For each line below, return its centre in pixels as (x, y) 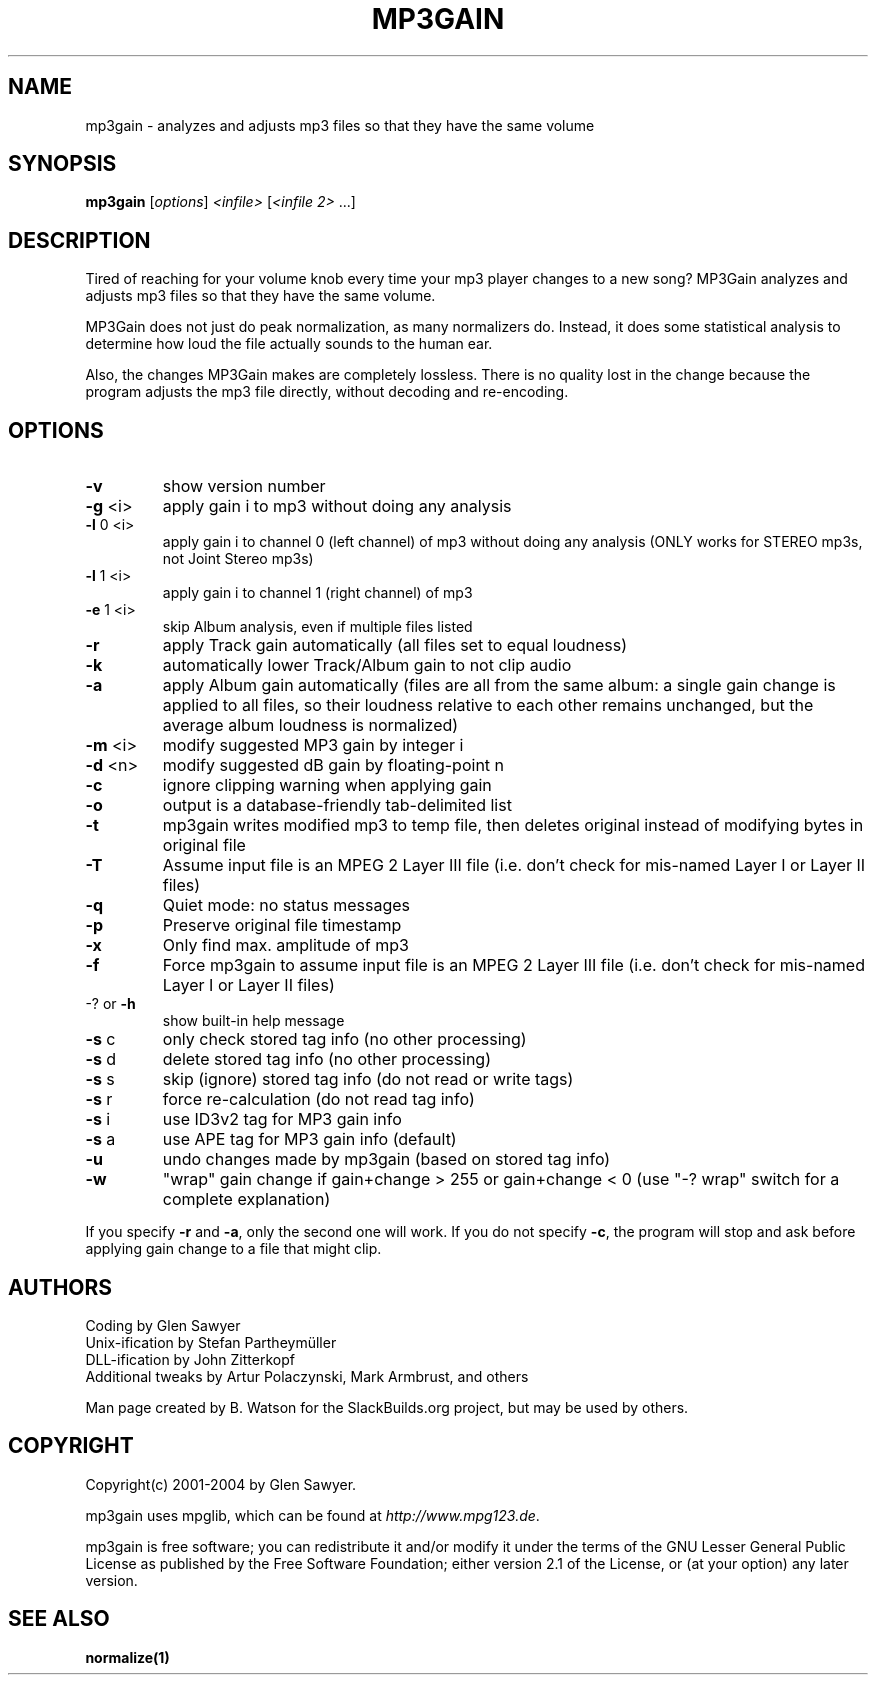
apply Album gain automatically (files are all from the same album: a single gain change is (499, 685)
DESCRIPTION (79, 240)
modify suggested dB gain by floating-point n (333, 765)
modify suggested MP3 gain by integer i (313, 745)
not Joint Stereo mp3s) (238, 559)
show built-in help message (253, 1021)
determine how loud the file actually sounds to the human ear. (289, 344)
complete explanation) (246, 1199)
